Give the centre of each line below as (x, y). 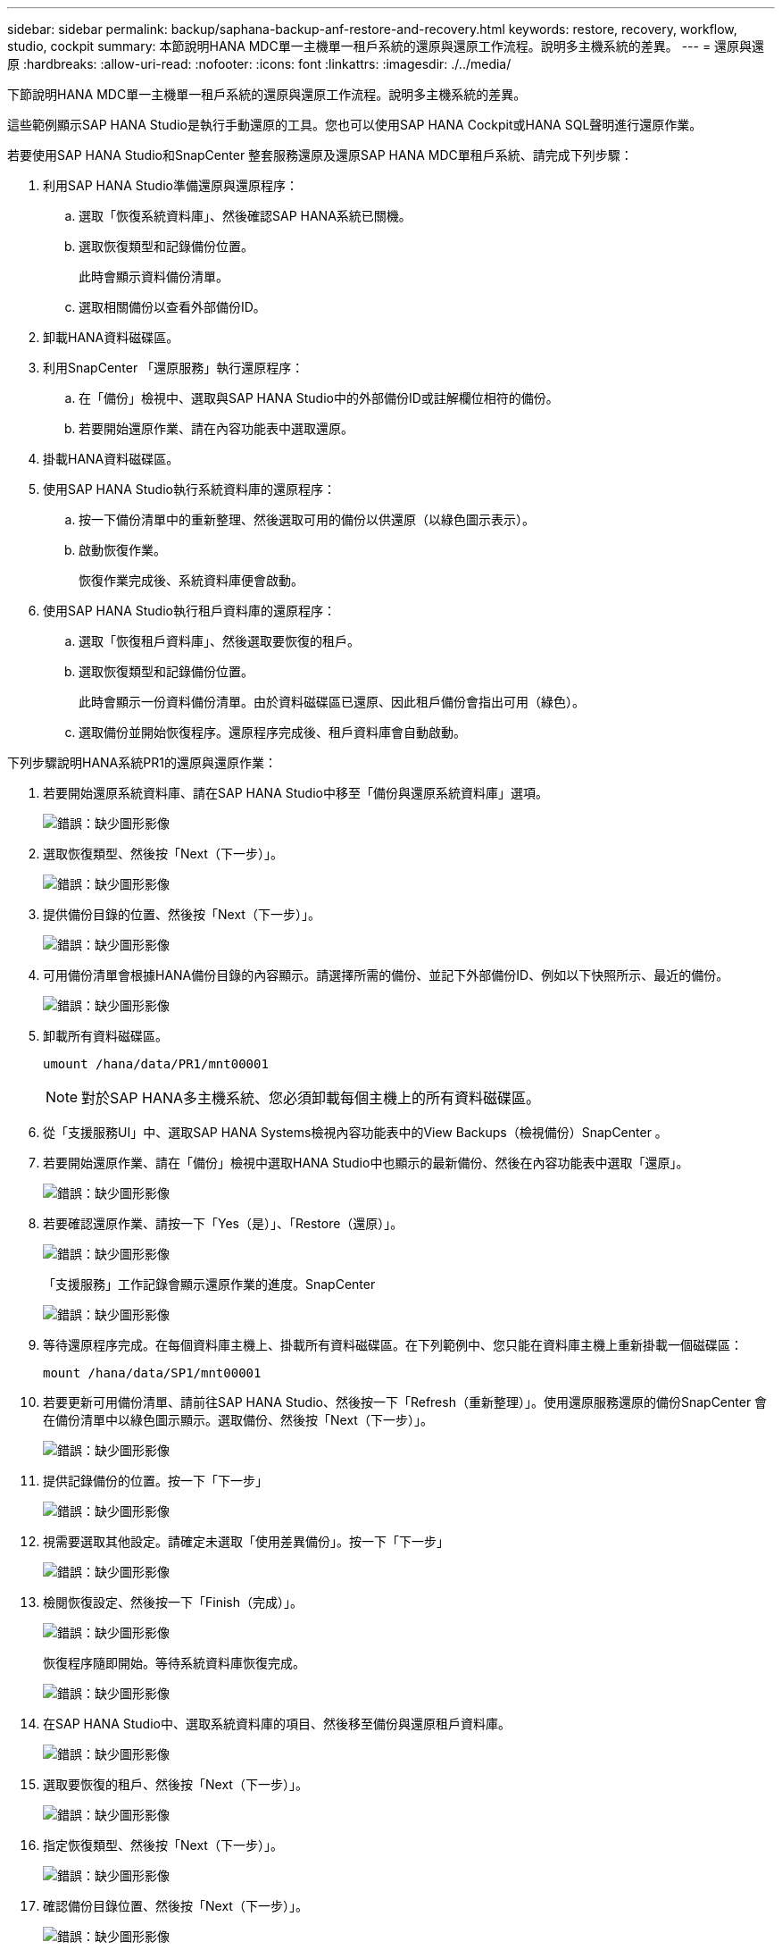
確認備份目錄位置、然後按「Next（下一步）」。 (175, 1906)
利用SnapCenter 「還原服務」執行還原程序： (174, 368)
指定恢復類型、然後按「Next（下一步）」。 (163, 1845)
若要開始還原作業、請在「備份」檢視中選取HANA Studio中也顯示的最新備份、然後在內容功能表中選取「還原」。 (366, 1163)
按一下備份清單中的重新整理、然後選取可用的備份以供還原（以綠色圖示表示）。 (307, 519)
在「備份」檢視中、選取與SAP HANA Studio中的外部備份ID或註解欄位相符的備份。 (319, 398)
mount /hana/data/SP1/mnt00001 (152, 1373)
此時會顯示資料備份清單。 (154, 276)
